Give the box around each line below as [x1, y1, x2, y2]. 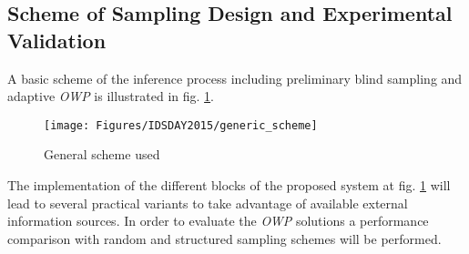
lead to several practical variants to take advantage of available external [7, 193, 408, 212]
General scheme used [44, 145, 160, 164]
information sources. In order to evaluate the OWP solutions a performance [7, 211, 429, 230]
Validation [7, 25, 107, 54]
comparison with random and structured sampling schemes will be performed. [7, 229, 442, 248]
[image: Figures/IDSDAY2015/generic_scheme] [44, 118, 318, 132]
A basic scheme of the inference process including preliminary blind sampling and [7, 68, 463, 87]
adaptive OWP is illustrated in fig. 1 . [7, 86, 214, 106]
